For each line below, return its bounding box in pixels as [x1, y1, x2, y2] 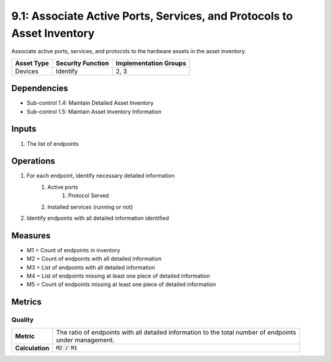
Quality [11, 315, 34, 324]
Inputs [11, 124, 37, 134]
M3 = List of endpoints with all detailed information [26, 263, 156, 271]
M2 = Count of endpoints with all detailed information [26, 255, 162, 263]
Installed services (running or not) [47, 203, 133, 211]
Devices [15, 67, 39, 75]
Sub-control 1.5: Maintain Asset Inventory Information [26, 108, 162, 115]
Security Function [56, 59, 110, 67]
